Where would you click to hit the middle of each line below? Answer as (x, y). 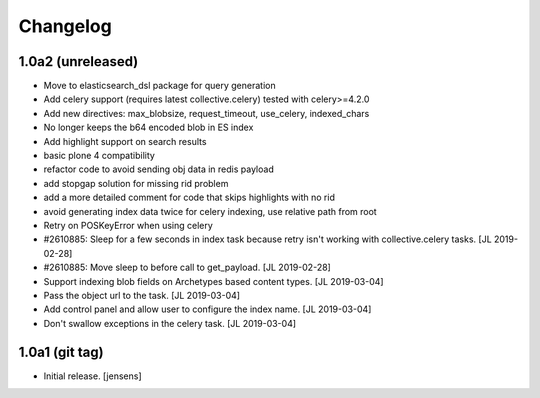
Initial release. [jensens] (92, 376)
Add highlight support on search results (125, 141)
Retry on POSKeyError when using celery (128, 225)
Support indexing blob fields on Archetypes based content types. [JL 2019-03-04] (213, 281)
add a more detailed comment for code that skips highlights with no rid (189, 197)
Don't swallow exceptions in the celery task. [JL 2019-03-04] (170, 323)
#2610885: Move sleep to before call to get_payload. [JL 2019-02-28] (187, 267)
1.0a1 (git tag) (61, 351)
